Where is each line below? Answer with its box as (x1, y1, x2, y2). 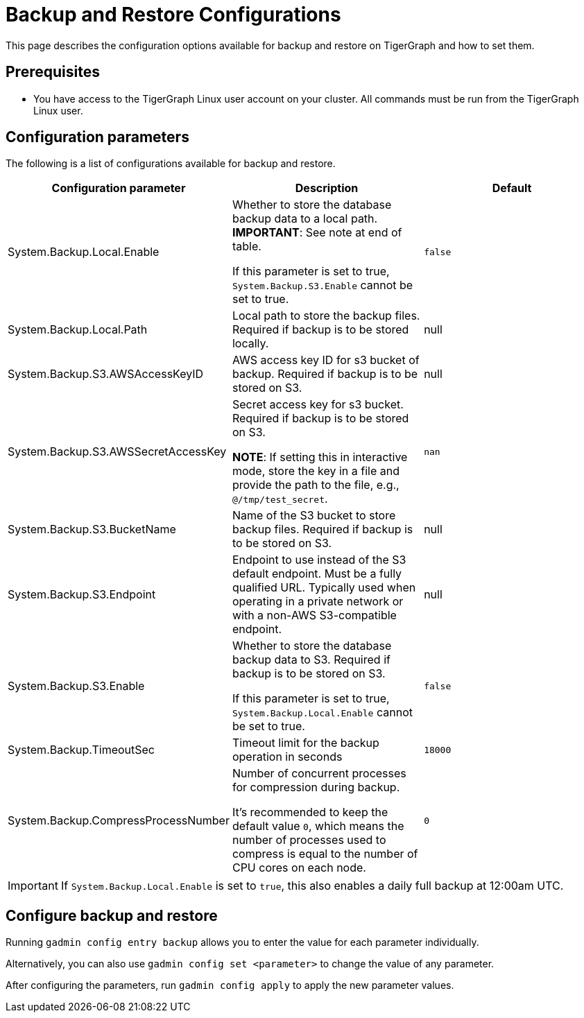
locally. (232, 336, 269, 351)
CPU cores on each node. (232, 861, 366, 875)
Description (295, 181, 359, 196)
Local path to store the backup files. (232, 309, 420, 323)
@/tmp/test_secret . (232, 492, 328, 506)
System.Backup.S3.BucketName (8, 522, 176, 537)
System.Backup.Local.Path (8, 322, 148, 337)
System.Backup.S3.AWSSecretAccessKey (8, 445, 227, 459)
